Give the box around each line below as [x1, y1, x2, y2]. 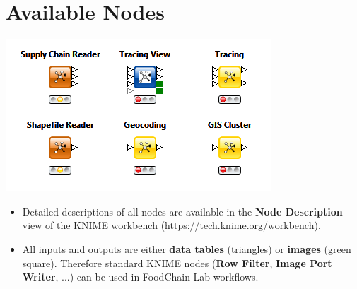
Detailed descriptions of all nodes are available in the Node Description [22, 204, 343, 218]
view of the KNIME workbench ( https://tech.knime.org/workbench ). [22, 218, 321, 232]
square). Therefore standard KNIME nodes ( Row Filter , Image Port [22, 255, 332, 270]
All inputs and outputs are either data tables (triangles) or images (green [22, 241, 351, 256]
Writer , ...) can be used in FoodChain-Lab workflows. [22, 269, 259, 284]
